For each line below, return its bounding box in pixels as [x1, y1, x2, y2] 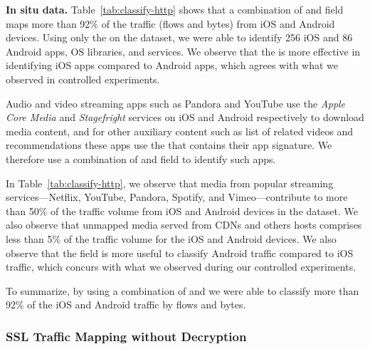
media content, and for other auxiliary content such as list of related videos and [6, 123, 354, 138]
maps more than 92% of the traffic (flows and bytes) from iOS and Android [6, 16, 335, 31]
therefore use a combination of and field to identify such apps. [6, 151, 276, 166]
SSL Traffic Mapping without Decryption [6, 327, 247, 345]
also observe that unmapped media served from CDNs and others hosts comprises [6, 217, 362, 232]
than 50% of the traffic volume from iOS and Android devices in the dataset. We [6, 203, 358, 218]
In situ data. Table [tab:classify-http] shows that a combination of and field [6, 2, 344, 16]
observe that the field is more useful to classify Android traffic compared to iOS [6, 245, 354, 260]
